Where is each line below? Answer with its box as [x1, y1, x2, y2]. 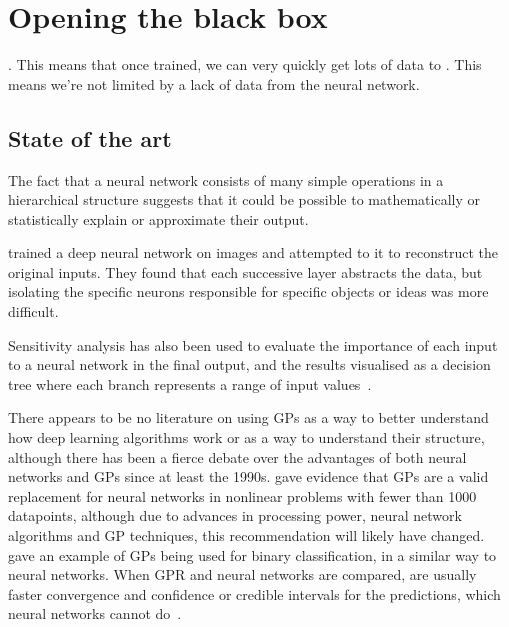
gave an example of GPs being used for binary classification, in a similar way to [8, 544, 497, 565]
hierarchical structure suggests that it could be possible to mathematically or [8, 189, 480, 210]
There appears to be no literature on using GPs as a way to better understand [8, 407, 489, 428]
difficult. [8, 301, 59, 322]
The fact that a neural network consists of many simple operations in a [8, 169, 444, 190]
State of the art [8, 122, 172, 153]
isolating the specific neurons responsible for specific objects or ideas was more [8, 281, 489, 302]
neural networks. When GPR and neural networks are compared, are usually [8, 564, 477, 585]
